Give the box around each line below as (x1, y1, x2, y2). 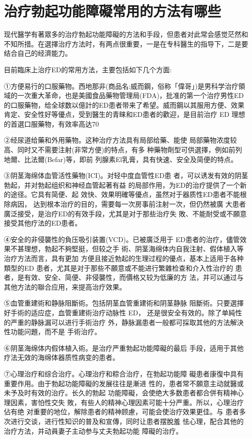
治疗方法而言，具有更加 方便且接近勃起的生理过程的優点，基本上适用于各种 (4, 253, 244, 263)
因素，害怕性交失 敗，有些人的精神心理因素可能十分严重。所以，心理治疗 (10, 397, 244, 407)
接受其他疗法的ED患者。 (4, 218, 82, 228)
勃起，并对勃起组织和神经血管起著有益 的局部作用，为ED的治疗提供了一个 (4, 179, 240, 190)
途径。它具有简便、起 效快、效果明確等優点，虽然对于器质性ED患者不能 (10, 189, 240, 199)
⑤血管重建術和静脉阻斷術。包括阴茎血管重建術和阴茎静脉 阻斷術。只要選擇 (4, 298, 244, 308)
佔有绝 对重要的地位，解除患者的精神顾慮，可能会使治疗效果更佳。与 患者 (4, 406, 239, 417)
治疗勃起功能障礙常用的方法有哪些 (4, 1, 221, 21)
